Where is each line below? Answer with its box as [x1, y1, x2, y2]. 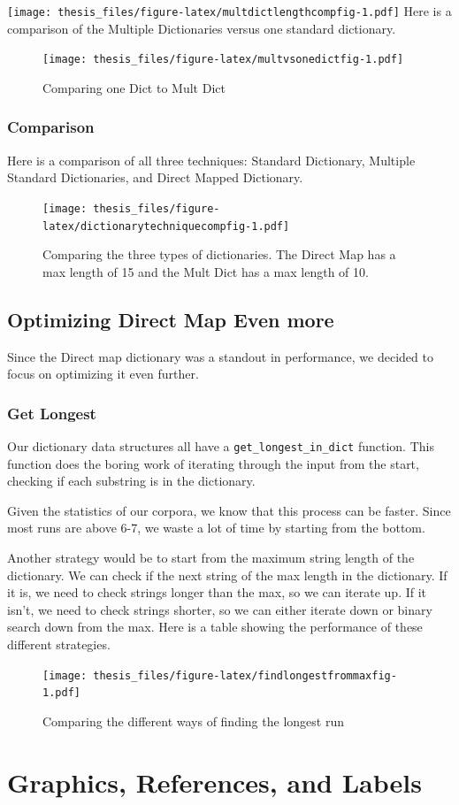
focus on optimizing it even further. [7, 364, 199, 383]
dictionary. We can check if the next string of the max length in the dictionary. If [7, 565, 448, 584]
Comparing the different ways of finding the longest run [42, 711, 344, 730]
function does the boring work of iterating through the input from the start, [7, 454, 419, 472]
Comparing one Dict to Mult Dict [42, 78, 226, 96]
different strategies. [7, 635, 111, 654]
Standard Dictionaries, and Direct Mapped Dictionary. [7, 168, 303, 187]
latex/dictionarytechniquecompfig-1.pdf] [42, 219, 290, 233]
